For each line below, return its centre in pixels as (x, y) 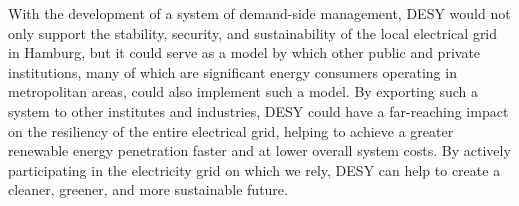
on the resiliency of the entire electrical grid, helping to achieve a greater (231, 130)
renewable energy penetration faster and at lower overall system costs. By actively (259, 150)
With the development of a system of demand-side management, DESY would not (259, 13)
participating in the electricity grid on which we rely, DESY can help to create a (254, 169)
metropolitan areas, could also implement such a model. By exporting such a (243, 91)
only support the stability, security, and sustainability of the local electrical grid (253, 32)
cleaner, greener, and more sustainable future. (148, 189)
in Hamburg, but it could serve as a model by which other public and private (244, 52)
